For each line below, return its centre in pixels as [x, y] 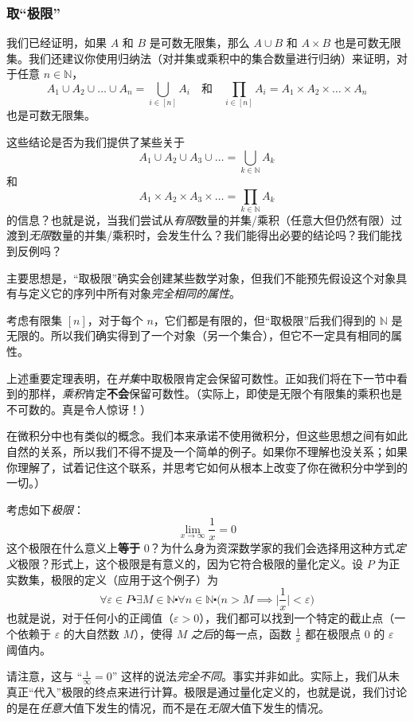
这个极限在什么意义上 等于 [73, 548]
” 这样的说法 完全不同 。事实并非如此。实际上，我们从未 [256, 676]
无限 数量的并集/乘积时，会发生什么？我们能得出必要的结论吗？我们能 [210, 235]
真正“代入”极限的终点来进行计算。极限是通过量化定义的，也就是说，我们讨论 [207, 692]
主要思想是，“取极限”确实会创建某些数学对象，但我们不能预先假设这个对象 [201, 277]
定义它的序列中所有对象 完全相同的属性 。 [134, 293]
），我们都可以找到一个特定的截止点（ [297, 618]
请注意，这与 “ [45, 676]
